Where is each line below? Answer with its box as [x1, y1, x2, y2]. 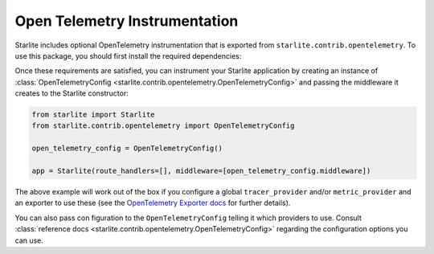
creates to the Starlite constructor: [14, 88, 129, 98]
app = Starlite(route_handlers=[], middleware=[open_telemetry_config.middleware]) [31, 166, 371, 176]
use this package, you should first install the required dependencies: [14, 51, 242, 60]
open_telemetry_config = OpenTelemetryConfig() [31, 144, 223, 153]
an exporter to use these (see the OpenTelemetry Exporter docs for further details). [14, 198, 291, 208]
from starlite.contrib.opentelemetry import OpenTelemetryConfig [31, 121, 295, 130]
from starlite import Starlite [31, 110, 156, 120]
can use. [14, 236, 44, 245]
